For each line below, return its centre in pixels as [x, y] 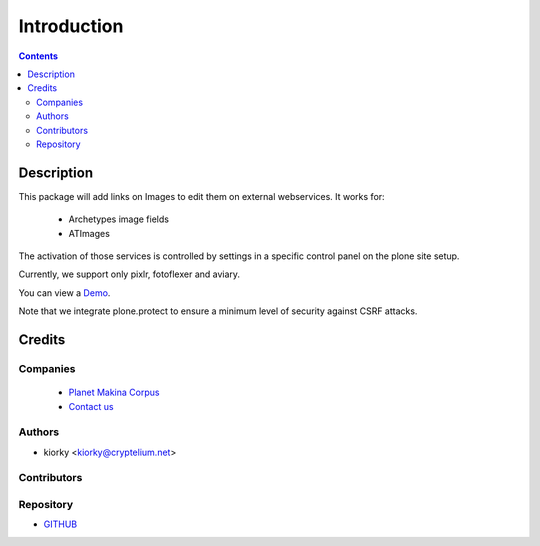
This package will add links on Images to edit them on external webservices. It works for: [201, 196]
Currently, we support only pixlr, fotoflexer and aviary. [129, 274]
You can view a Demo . [64, 292]
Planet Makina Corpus [114, 392]
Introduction [71, 26]
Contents [38, 56]
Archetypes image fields [119, 219]
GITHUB [60, 524]
